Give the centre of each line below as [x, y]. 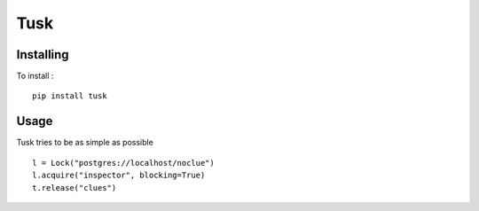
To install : [35, 76]
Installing [43, 55]
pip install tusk [70, 96]
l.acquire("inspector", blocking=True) [119, 176]
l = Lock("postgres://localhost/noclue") [123, 163]
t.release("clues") [75, 188]
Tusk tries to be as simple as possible [85, 143]
